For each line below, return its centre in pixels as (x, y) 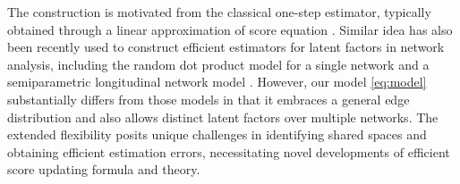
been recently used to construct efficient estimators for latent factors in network (226, 47)
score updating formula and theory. (104, 169)
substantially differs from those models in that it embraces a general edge (209, 99)
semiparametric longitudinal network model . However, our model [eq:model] (217, 82)
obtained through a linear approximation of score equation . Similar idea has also (230, 29)
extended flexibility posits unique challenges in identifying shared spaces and (217, 134)
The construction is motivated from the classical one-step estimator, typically (219, 12)
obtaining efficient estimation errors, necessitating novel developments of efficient (229, 151)
